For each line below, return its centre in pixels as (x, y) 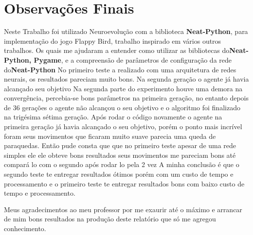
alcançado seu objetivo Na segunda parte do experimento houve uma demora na (123, 88)
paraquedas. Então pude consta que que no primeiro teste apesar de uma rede (120, 145)
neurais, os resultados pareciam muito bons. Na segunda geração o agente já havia (126, 79)
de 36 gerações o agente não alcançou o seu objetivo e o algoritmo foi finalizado (122, 107)
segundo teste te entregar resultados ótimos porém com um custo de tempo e (119, 174)
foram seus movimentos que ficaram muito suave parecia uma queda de (110, 136)
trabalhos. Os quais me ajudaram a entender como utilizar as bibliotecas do (117, 50)
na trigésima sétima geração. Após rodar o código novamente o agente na (113, 117)
